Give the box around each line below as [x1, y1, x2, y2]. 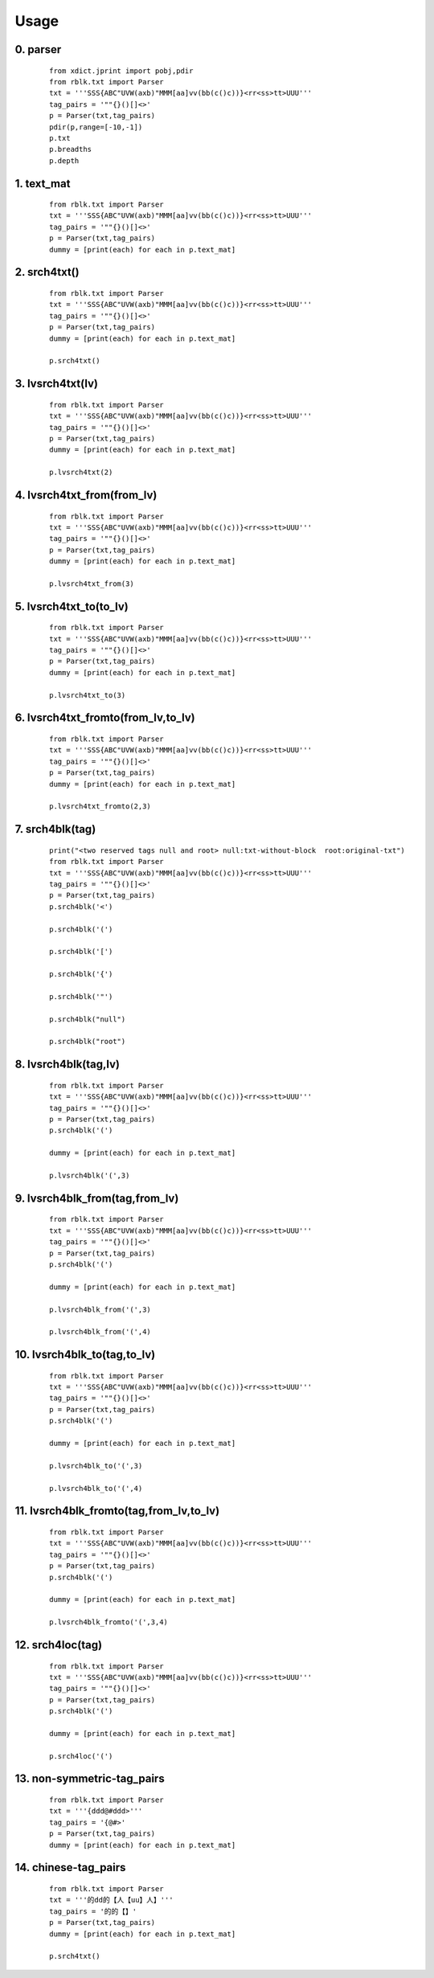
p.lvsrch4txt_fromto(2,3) [49, 802, 152, 811]
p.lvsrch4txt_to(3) [49, 690, 126, 699]
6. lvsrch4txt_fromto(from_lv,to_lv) [14, 711, 196, 725]
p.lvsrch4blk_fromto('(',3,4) [49, 1618, 169, 1627]
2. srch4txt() [14, 265, 80, 279]
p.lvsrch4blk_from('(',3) [49, 1304, 152, 1314]
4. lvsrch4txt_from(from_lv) [14, 488, 158, 502]
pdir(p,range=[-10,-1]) [49, 122, 143, 132]
